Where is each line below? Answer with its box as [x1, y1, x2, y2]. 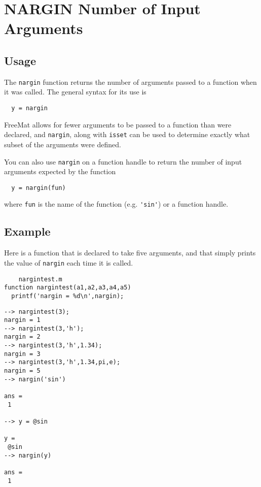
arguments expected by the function [4, 166, 116, 177]
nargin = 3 [4, 350, 41, 358]
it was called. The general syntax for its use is [4, 86, 146, 97]
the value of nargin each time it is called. [4, 257, 133, 268]
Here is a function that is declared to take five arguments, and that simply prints [4, 247, 256, 258]
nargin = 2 [4, 333, 41, 341]
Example [4, 223, 51, 239]
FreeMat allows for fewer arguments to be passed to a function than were [4, 119, 232, 129]
